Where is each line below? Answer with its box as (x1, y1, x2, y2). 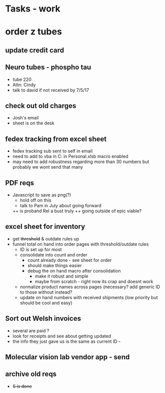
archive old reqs (5, 370, 57, 378)
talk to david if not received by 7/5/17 (12, 87, 89, 93)
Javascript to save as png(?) (12, 192, 71, 198)
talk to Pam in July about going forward (20, 203, 102, 209)
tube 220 (12, 76, 32, 82)
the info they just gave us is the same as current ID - (12, 338, 121, 344)
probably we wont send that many (12, 164, 83, 170)
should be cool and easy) (20, 300, 73, 306)
